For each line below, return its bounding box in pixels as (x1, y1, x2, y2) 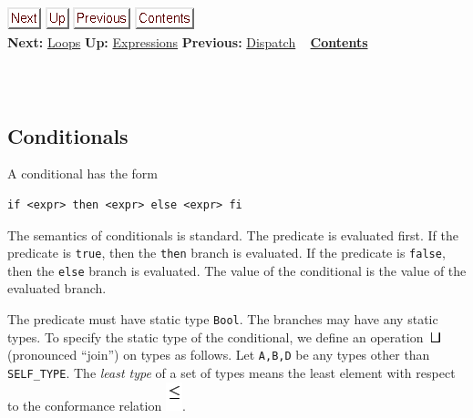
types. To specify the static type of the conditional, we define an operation (7, 327, 424, 346)
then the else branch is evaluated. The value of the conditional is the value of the (7, 260, 467, 280)
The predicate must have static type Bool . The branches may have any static (7, 310, 438, 329)
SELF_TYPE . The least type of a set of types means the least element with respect (7, 362, 456, 382)
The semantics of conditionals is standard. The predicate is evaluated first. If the (7, 225, 458, 244)
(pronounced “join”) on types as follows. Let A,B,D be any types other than (7, 345, 430, 364)
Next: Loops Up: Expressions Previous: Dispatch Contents (7, 32, 368, 51)
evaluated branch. (7, 279, 107, 298)
